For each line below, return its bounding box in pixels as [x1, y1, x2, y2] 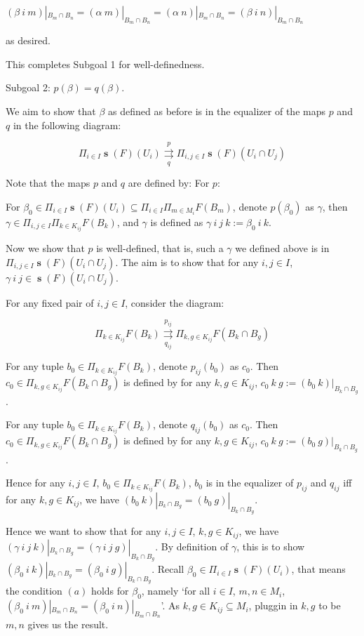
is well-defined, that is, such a [96, 241, 224, 256]
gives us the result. [27, 617, 109, 632]
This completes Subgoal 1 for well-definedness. [6, 56, 205, 71]
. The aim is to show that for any [115, 254, 259, 269]
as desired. [6, 33, 50, 48]
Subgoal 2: [6, 80, 50, 95]
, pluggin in [248, 598, 298, 613]
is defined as [150, 214, 203, 229]
